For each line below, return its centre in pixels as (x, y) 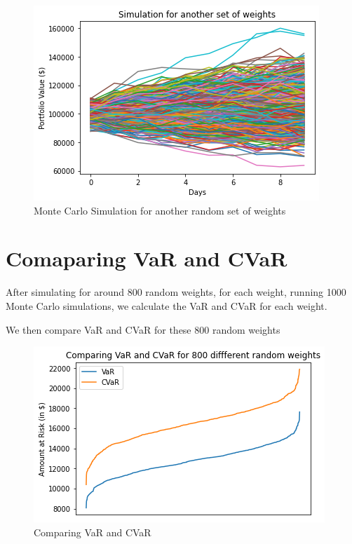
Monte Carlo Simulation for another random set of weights (160, 210)
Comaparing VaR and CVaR (147, 258)
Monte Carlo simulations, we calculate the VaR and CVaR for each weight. (167, 305)
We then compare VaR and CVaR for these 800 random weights (143, 329)
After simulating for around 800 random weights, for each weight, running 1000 (176, 292)
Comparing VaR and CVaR (93, 532)
